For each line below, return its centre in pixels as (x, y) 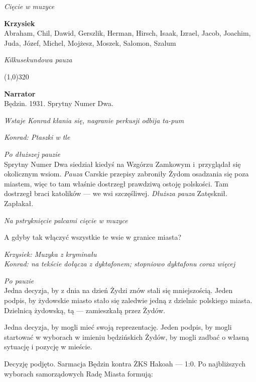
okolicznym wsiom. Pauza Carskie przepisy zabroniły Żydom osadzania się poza (126, 174)
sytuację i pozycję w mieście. (48, 347)
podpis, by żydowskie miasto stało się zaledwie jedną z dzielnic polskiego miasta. (128, 300)
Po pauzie (19, 280)
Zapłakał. (19, 203)
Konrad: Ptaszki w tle (37, 137)
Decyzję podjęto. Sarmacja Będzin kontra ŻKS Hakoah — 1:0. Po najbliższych (125, 364)
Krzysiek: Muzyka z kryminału (50, 254)
